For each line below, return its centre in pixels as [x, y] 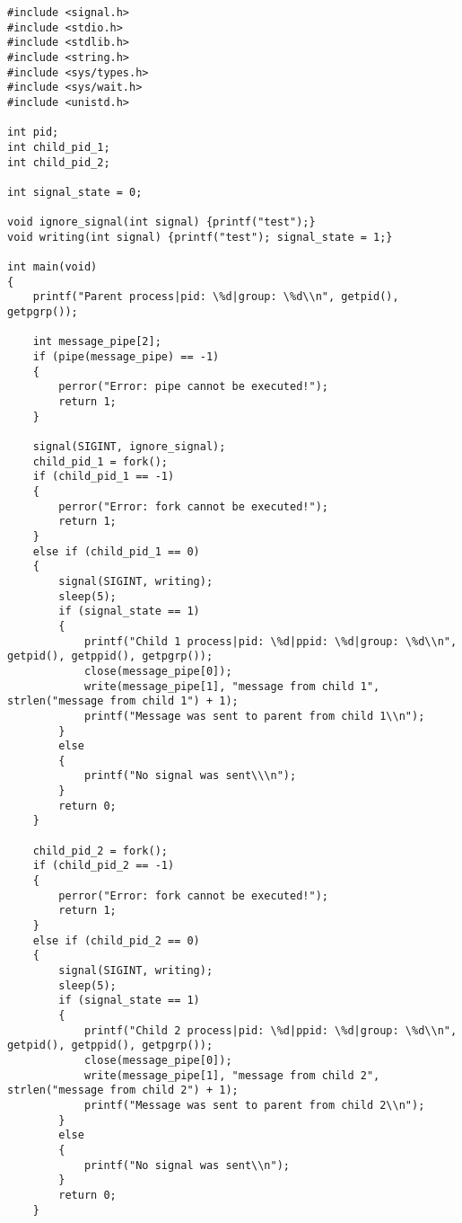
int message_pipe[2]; [97, 342]
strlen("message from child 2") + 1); [123, 1090]
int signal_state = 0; [75, 192]
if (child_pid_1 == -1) [104, 477]
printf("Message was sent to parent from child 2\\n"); [254, 1105]
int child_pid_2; [59, 162]
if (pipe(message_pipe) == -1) [126, 357]
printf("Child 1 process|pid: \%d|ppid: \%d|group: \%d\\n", [270, 641]
